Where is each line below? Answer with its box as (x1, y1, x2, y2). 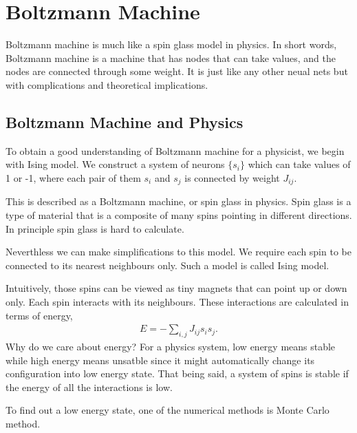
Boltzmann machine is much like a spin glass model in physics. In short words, (6, 37, 337, 52)
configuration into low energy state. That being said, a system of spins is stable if (6, 366, 349, 381)
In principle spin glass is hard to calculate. (6, 221, 184, 235)
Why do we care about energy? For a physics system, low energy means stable (6, 339, 336, 353)
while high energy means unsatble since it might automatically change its (6, 352, 315, 367)
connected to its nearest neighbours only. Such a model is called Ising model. (6, 257, 329, 272)
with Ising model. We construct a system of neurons (6, 157, 225, 171)
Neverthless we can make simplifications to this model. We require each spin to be (6, 244, 351, 259)
